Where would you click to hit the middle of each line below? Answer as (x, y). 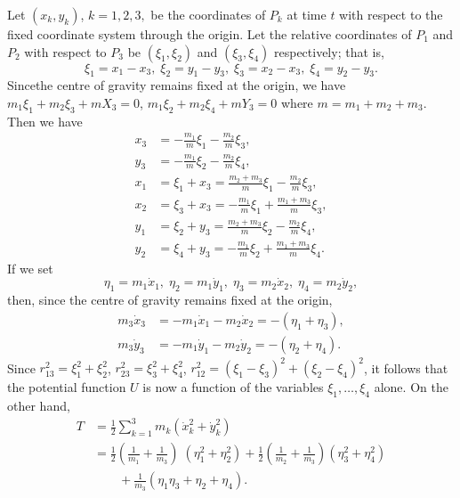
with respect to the (391, 14)
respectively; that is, (329, 51)
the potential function (67, 387)
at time (307, 14)
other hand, (39, 406)
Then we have (45, 121)
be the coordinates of (208, 14)
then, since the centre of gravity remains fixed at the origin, (170, 300)
